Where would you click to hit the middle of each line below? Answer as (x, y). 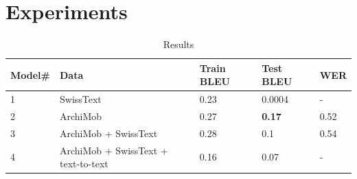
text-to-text (84, 164)
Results (178, 44)
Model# (30, 74)
